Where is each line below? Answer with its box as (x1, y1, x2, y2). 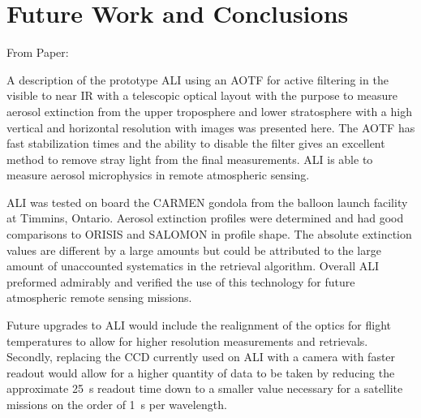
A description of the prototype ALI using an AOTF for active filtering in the (6, 71, 389, 88)
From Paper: (6, 44, 69, 61)
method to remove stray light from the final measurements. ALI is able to (6, 150, 373, 167)
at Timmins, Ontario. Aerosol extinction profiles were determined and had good (6, 209, 404, 226)
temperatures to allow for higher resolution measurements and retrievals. (6, 332, 368, 349)
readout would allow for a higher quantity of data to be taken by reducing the (6, 364, 395, 381)
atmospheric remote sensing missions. (6, 289, 192, 306)
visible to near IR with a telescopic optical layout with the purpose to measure (6, 87, 398, 104)
